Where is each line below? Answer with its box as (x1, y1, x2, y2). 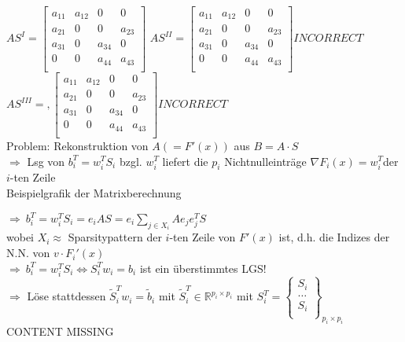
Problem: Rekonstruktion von (6, 137, 149, 153)
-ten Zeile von (169, 229, 236, 245)
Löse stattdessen (27, 288, 106, 304)
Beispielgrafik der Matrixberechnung (6, 184, 182, 200)
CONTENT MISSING (6, 323, 114, 340)
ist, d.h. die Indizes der (278, 229, 390, 245)
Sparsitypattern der (68, 229, 162, 245)
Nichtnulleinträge (224, 153, 307, 169)
